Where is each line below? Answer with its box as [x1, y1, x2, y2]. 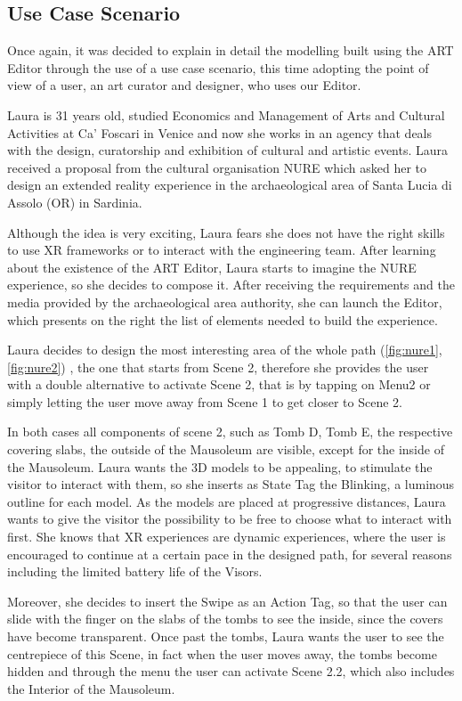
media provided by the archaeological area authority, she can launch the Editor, [7, 292, 442, 311]
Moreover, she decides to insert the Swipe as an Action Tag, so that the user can [7, 591, 448, 610]
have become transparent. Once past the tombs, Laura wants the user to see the [7, 627, 444, 646]
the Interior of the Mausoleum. [7, 679, 175, 697]
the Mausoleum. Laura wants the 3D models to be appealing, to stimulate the [7, 457, 433, 476]
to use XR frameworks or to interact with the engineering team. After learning [7, 240, 436, 259]
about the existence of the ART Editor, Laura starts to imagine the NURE [7, 257, 417, 276]
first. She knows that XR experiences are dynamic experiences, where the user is [7, 527, 446, 546]
